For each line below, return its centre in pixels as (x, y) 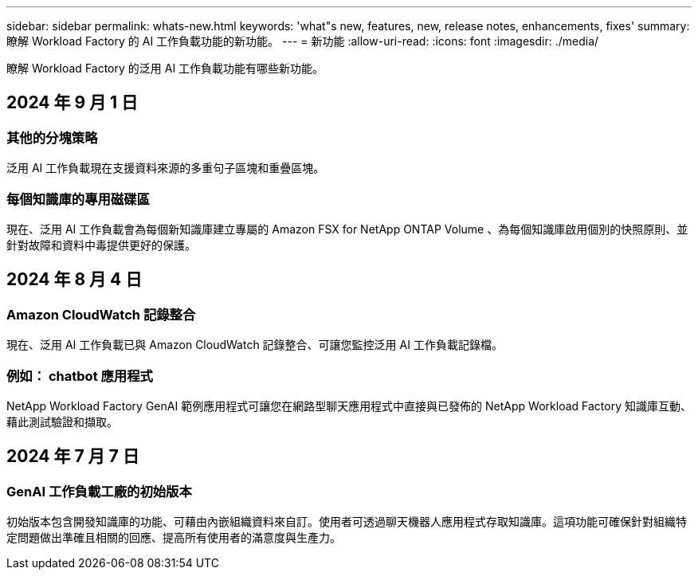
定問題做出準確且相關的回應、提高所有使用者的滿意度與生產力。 (174, 538)
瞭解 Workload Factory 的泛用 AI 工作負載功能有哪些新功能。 (165, 68)
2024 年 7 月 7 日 (73, 456)
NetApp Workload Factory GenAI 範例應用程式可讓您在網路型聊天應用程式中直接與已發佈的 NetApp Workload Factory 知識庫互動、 (349, 406)
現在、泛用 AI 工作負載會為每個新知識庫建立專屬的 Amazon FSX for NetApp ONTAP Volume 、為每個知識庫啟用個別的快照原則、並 (347, 229)
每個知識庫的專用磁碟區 (78, 199)
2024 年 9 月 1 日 (73, 103)
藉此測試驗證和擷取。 (62, 421)
